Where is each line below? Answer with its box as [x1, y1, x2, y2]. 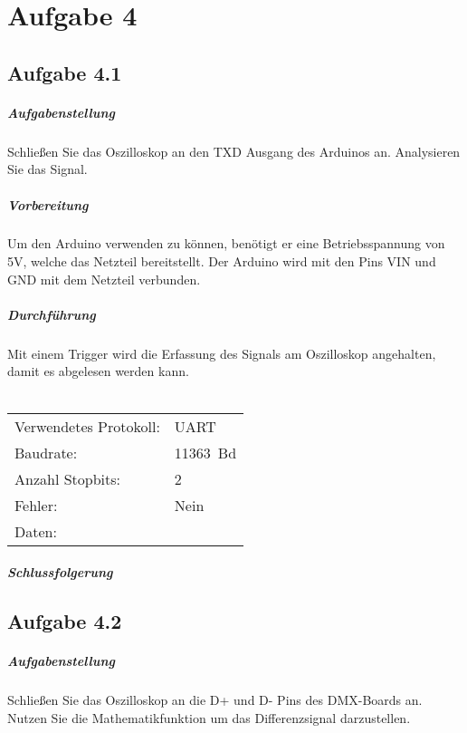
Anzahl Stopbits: [14, 468, 121, 489]
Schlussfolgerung [7, 563, 113, 582]
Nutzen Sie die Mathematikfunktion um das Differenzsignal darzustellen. [7, 708, 411, 727]
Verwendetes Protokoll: [14, 415, 160, 437]
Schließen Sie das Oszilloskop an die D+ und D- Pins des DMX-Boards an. [7, 690, 423, 709]
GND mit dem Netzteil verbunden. [7, 269, 201, 288]
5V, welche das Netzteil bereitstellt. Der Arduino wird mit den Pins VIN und [7, 252, 436, 271]
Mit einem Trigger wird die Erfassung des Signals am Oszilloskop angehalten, [7, 343, 436, 362]
